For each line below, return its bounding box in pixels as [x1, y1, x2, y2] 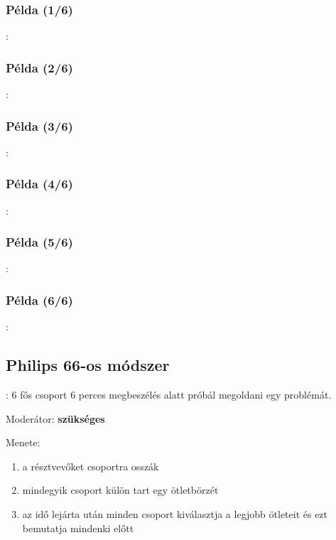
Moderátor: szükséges [6, 411, 105, 426]
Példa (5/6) [6, 233, 73, 251]
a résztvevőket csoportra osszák [22, 458, 159, 473]
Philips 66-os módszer [6, 354, 170, 376]
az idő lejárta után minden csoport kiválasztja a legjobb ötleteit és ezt [22, 507, 328, 522]
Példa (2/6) [6, 58, 73, 76]
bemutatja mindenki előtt [22, 520, 134, 535]
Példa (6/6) [6, 291, 73, 308]
